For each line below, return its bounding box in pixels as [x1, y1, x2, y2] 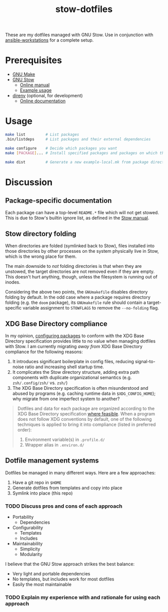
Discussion [5, 177, 52, 188]
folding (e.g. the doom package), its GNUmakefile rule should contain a [5, 299, 146, 305]
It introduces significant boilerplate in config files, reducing [12, 359, 134, 365]
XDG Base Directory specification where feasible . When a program [17, 411, 155, 417]
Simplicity [19, 546, 40, 552]
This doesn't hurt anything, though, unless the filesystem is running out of [5, 274, 157, 280]
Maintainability [12, 541, 43, 547]
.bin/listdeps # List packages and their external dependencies [5, 136, 151, 141]
